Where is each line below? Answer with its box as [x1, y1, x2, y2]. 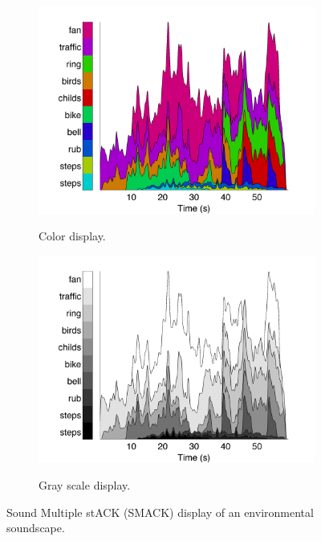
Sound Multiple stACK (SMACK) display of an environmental [6, 503, 314, 520]
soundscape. [6, 519, 65, 536]
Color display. [39, 227, 106, 244]
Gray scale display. [39, 477, 131, 494]
